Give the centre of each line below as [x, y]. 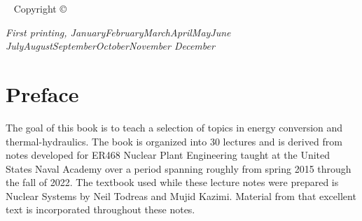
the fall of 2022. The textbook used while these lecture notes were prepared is [172, 182]
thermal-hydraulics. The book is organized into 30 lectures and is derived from [174, 141]
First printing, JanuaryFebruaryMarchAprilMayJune [118, 32]
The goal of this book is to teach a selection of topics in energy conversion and [174, 127]
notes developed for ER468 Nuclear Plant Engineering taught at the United [168, 155]
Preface [42, 93]
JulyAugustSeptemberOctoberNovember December [110, 46]
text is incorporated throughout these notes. [100, 209]
